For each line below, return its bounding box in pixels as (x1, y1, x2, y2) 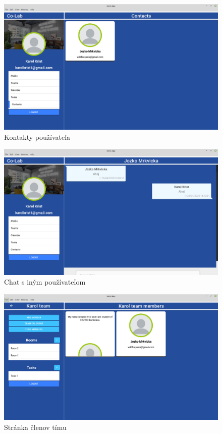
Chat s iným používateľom (4, 277, 86, 287)
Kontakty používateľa (4, 131, 71, 142)
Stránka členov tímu (4, 421, 67, 432)
